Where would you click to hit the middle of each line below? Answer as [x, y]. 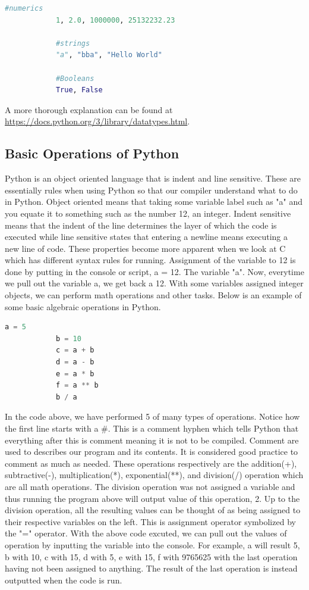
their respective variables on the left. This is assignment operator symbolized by [150, 521]
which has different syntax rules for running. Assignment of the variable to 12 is [150, 260]
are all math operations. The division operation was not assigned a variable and [150, 486]
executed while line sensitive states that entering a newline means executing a [146, 237]
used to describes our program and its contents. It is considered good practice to [152, 452]
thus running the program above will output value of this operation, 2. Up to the [152, 498]
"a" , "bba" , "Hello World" [109, 55]
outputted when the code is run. [64, 580]
